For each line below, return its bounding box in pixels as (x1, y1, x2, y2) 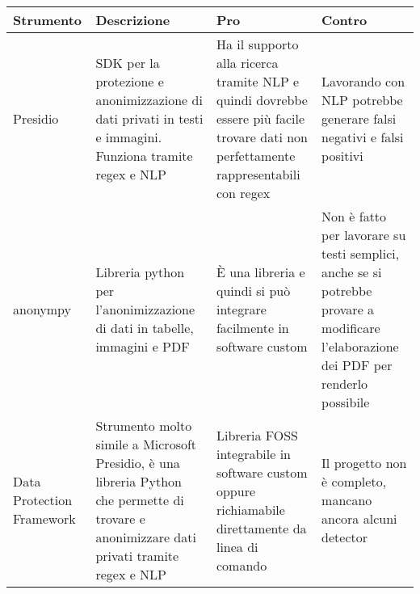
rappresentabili (216, 165, 300, 183)
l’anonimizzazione (95, 300, 195, 318)
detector (321, 528, 368, 546)
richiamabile (216, 499, 285, 519)
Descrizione (95, 11, 170, 29)
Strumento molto (95, 416, 192, 435)
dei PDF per (321, 356, 393, 374)
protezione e (95, 72, 164, 91)
